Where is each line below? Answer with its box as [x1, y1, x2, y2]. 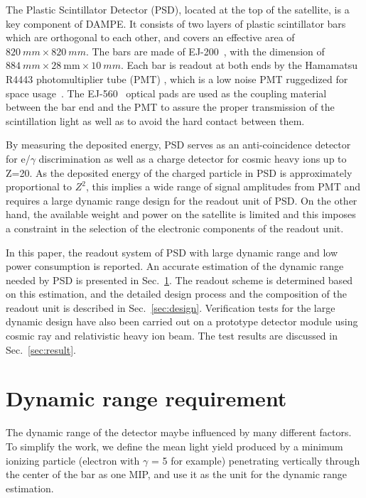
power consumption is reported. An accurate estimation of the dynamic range [6, 259, 344, 274]
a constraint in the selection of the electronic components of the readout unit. [6, 220, 344, 235]
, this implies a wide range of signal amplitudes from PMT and [85, 179, 360, 194]
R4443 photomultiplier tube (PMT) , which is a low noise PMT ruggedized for [6, 71, 348, 86]
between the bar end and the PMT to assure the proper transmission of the [6, 99, 335, 114]
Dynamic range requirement [6, 384, 287, 413]
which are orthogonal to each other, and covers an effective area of [6, 30, 295, 45]
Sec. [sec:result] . [6, 342, 76, 357]
